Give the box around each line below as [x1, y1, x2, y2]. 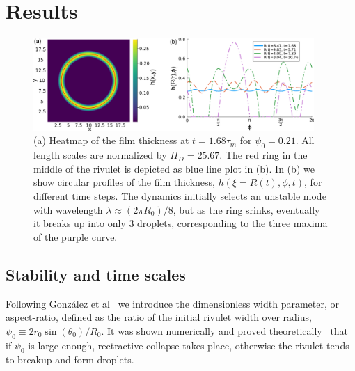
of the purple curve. [33, 229, 118, 244]
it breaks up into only [33, 216, 126, 230]
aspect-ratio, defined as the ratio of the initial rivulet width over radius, [6, 310, 312, 324]
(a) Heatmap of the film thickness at [33, 133, 189, 148]
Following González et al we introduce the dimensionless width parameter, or [6, 296, 340, 310]
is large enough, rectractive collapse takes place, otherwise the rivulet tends [28, 338, 349, 352]
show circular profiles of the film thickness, [33, 175, 215, 189]
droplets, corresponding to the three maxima [137, 216, 328, 230]
